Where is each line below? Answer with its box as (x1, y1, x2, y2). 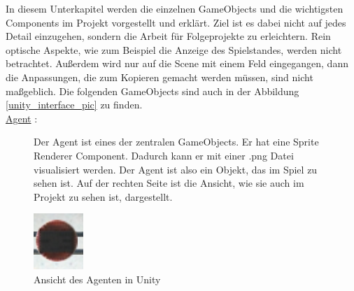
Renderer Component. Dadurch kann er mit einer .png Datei (34, 148, 294, 162)
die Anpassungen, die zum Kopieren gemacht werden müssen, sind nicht (6, 69, 313, 84)
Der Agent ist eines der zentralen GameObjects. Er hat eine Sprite (34, 134, 319, 149)
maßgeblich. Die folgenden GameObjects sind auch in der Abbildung (6, 83, 299, 98)
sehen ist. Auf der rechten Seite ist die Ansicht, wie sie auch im (34, 176, 304, 190)
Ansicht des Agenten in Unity (34, 271, 161, 286)
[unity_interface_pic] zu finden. (6, 97, 143, 112)
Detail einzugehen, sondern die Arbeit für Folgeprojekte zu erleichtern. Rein (6, 29, 331, 43)
